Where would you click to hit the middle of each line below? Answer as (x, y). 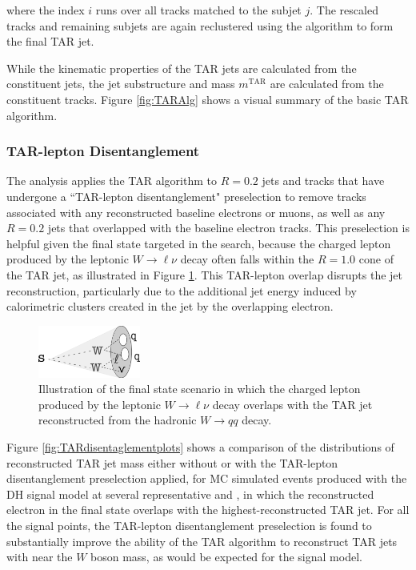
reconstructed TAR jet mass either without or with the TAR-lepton (172, 462)
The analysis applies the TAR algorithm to (112, 181)
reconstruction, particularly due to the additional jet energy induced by (182, 290)
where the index (46, 10)
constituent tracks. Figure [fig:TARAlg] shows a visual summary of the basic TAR (208, 99)
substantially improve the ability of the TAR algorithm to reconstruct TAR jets (202, 541)
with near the (40, 557)
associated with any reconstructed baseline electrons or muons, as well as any (196, 212)
